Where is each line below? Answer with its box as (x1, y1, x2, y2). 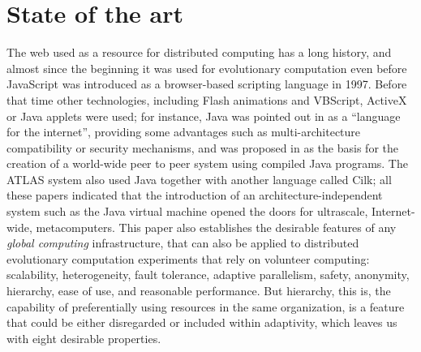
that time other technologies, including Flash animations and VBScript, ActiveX (6, 91, 407, 108)
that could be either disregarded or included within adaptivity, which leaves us (6, 314, 397, 331)
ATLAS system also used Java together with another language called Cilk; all (6, 170, 392, 187)
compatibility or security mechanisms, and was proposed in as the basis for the (6, 139, 398, 156)
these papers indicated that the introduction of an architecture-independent (6, 187, 383, 204)
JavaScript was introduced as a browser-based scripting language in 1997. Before (6, 75, 407, 92)
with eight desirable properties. (6, 329, 161, 346)
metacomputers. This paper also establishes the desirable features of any (36, 218, 397, 235)
